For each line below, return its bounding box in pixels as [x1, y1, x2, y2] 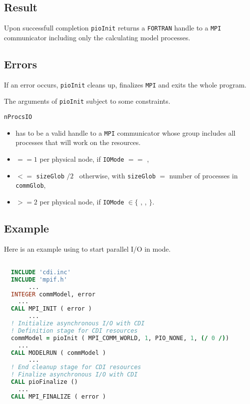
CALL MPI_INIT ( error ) [11, 305, 92, 313]
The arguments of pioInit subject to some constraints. [4, 96, 170, 106]
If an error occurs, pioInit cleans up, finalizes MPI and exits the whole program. [4, 79, 247, 89]
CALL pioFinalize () [11, 378, 78, 386]
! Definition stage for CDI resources [11, 327, 138, 334]
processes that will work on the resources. [15, 137, 141, 147]
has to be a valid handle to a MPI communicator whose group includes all [15, 127, 236, 138]
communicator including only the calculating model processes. [4, 32, 191, 42]
